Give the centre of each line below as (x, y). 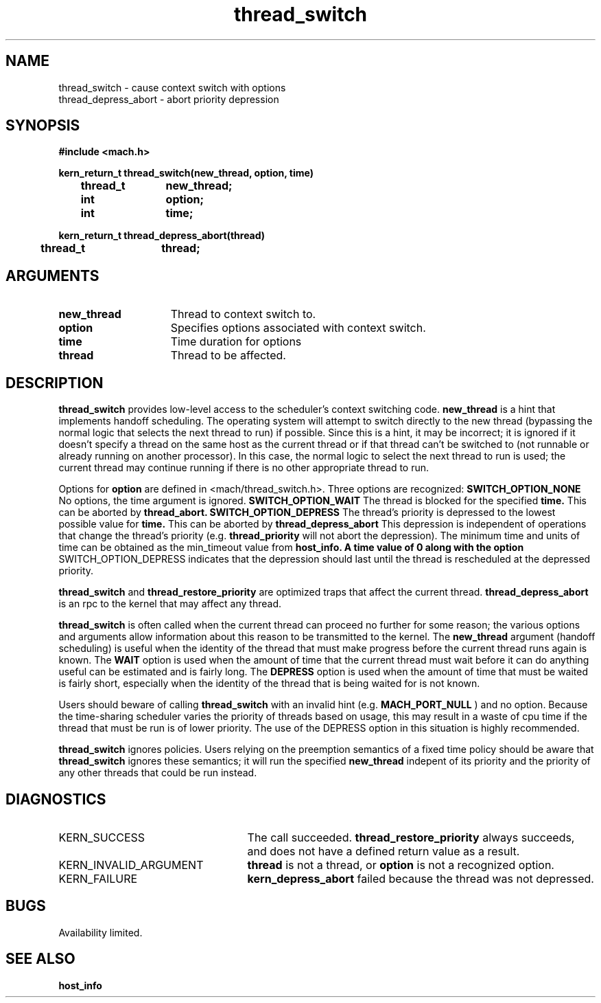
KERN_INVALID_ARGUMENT (131, 865)
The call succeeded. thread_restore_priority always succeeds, (411, 837)
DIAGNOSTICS (56, 799)
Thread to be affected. (228, 356)
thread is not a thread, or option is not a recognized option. (401, 865)
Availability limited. (101, 932)
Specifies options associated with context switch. (298, 328)
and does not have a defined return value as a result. (384, 851)
